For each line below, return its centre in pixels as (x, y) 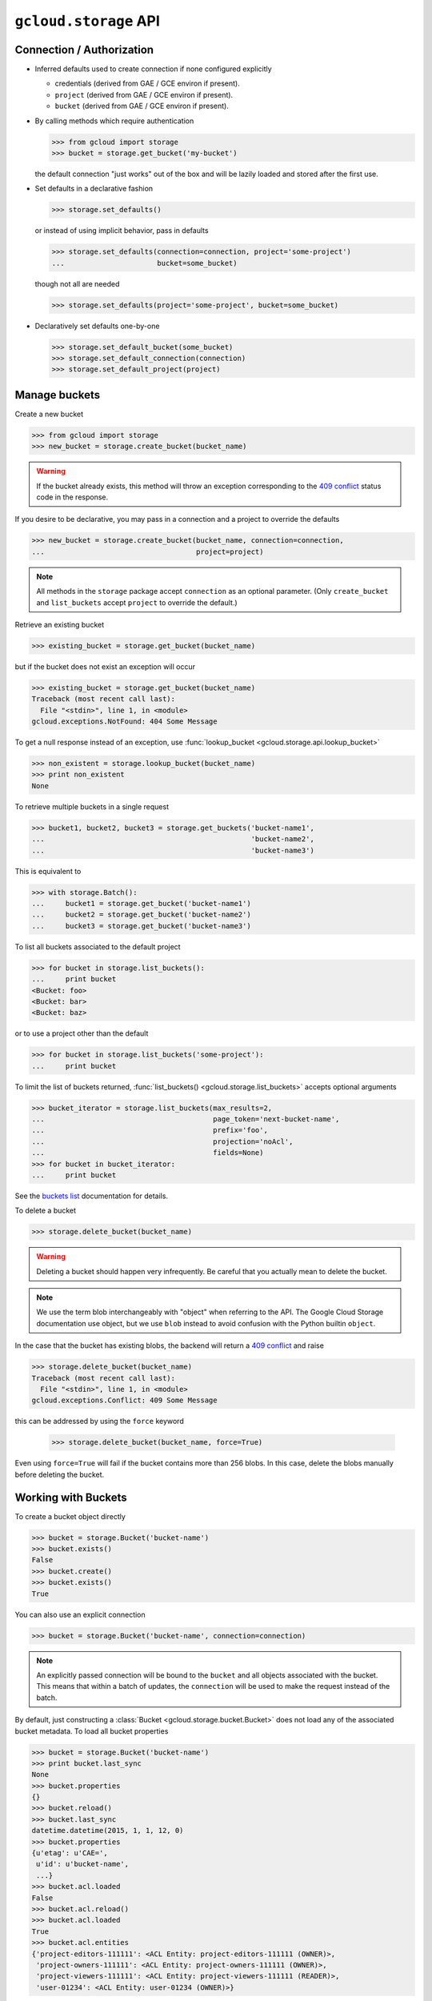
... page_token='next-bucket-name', (186, 1119)
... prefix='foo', (150, 1130)
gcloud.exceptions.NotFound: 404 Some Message (124, 722)
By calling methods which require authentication (114, 121)
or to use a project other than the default (82, 1033)
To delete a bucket (45, 1211)
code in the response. (72, 497)
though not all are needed (77, 283)
